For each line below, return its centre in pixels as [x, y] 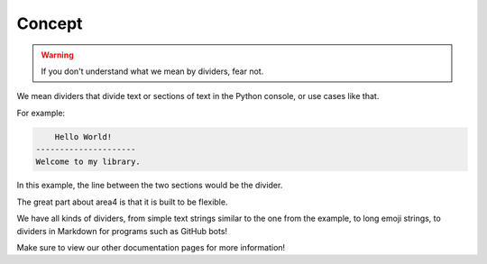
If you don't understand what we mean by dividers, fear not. [152, 71]
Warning [57, 55]
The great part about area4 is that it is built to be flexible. [122, 202]
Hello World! [83, 137]
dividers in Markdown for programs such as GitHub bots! [122, 231]
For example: [41, 113]
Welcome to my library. [88, 162]
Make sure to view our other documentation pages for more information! [151, 248]
